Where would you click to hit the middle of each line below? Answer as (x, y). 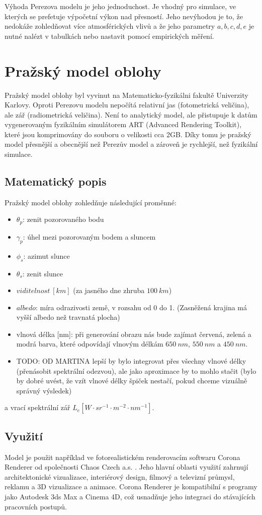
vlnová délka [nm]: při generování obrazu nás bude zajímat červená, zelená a (134, 334)
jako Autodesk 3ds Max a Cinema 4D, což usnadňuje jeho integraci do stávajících (130, 497)
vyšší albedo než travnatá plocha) (68, 317)
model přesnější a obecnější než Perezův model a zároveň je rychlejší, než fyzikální (131, 144)
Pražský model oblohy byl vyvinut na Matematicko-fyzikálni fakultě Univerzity (126, 95)
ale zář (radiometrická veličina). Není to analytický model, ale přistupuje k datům (131, 114)
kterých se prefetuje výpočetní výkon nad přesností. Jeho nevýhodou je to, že (124, 16)
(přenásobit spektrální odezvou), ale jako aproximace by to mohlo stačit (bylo (136, 370)
